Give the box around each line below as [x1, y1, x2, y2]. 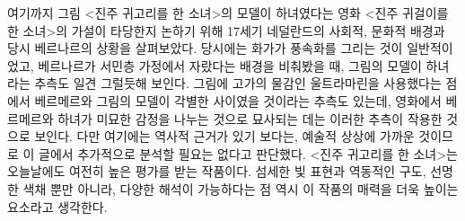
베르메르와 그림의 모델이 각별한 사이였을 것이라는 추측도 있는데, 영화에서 [34, 91, 442, 110]
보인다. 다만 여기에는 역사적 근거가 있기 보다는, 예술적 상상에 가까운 [34, 127, 415, 146]
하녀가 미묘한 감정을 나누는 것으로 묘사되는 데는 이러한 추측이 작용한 [57, 109, 443, 128]
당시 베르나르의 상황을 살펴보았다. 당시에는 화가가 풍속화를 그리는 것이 [7, 39, 403, 57]
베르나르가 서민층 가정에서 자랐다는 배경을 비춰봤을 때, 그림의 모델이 [38, 56, 422, 75]
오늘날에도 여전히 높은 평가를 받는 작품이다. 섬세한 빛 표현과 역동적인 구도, [7, 162, 426, 181]
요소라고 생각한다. [7, 197, 108, 216]
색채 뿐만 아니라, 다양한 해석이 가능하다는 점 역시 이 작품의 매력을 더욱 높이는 [22, 179, 459, 198]
